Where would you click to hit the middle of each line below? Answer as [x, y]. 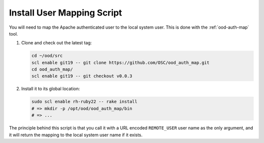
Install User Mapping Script [66, 13]
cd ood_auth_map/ [52, 70]
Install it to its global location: [51, 89]
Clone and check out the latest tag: [57, 43]
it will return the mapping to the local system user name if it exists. [76, 135]
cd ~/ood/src [47, 56]
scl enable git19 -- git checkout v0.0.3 [82, 76]
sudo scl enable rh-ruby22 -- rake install [85, 102]
